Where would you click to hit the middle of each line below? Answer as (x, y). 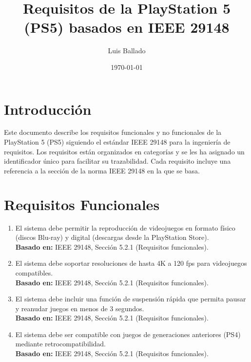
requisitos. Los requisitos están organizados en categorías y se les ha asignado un (124, 151)
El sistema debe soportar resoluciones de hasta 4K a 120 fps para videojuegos (131, 263)
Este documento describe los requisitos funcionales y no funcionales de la (113, 132)
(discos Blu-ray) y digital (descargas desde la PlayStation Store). (112, 237)
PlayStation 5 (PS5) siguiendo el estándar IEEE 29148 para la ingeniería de (117, 142)
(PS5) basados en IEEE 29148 (127, 27)
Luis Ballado (127, 51)
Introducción (48, 109)
